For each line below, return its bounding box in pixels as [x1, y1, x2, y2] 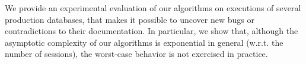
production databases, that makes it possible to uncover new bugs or [5, 13, 254, 25]
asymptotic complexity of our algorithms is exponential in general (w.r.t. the [5, 36, 283, 48]
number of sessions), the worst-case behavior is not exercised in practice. [5, 48, 268, 60]
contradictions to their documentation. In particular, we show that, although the [5, 25, 298, 37]
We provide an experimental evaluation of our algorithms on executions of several [5, 2, 301, 14]
